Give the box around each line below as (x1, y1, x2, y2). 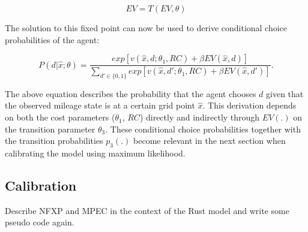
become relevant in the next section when (133, 134, 286, 147)
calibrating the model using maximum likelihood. (5, 147, 186, 159)
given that (266, 87, 304, 100)
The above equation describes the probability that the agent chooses (5, 87, 256, 100)
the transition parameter (5, 122, 95, 135)
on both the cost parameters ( (5, 111, 115, 123)
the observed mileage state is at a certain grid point (5, 99, 195, 112)
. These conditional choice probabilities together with (105, 122, 301, 135)
